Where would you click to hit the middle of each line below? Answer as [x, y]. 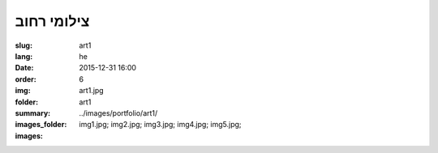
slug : [24, 45]
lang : [24, 56]
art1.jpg [92, 91]
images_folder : [41, 125]
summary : [33, 113]
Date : [24, 68]
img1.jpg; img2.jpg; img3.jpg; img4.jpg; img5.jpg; [161, 125]
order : [26, 79]
